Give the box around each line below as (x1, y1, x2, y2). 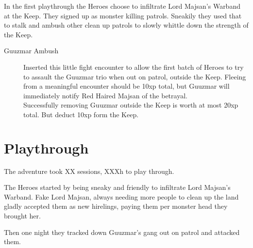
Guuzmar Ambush (4, 46, 59, 56)
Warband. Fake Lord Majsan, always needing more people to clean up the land (4, 191, 239, 201)
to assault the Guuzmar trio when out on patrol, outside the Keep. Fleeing (23, 71, 246, 81)
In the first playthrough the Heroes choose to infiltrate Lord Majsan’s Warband (4, 1, 240, 11)
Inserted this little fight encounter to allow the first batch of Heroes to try (23, 62, 244, 72)
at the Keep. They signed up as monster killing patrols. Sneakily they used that (4, 10, 242, 20)
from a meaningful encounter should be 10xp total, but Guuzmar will (23, 81, 230, 91)
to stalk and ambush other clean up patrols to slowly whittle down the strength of (4, 20, 249, 30)
